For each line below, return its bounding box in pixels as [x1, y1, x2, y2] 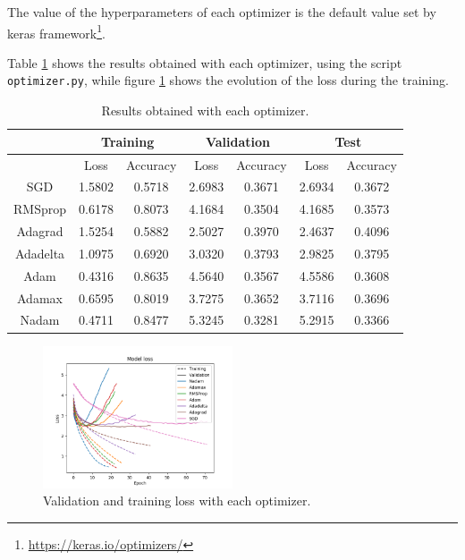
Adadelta [14, 243, 65, 262]
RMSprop [13, 199, 66, 218]
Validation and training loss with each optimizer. [43, 491, 311, 510]
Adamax [17, 288, 63, 307]
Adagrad [16, 222, 63, 241]
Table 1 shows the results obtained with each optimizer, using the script [7, 53, 402, 72]
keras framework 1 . [7, 21, 106, 42]
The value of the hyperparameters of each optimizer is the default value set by [7, 3, 436, 21]
